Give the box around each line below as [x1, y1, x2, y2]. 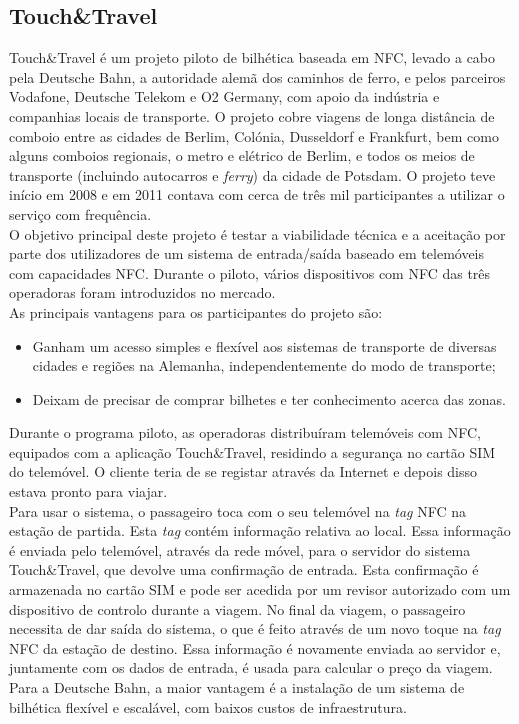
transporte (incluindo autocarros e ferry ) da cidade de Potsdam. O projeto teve [9, 164, 496, 185]
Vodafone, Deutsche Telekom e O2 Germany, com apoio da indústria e [9, 86, 440, 107]
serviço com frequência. [9, 203, 152, 224]
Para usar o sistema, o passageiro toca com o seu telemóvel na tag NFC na [9, 500, 467, 521]
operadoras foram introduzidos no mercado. [9, 282, 276, 303]
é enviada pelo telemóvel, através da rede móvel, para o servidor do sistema [9, 539, 471, 560]
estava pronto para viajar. [9, 481, 168, 502]
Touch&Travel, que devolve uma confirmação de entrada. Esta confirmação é [9, 559, 479, 580]
